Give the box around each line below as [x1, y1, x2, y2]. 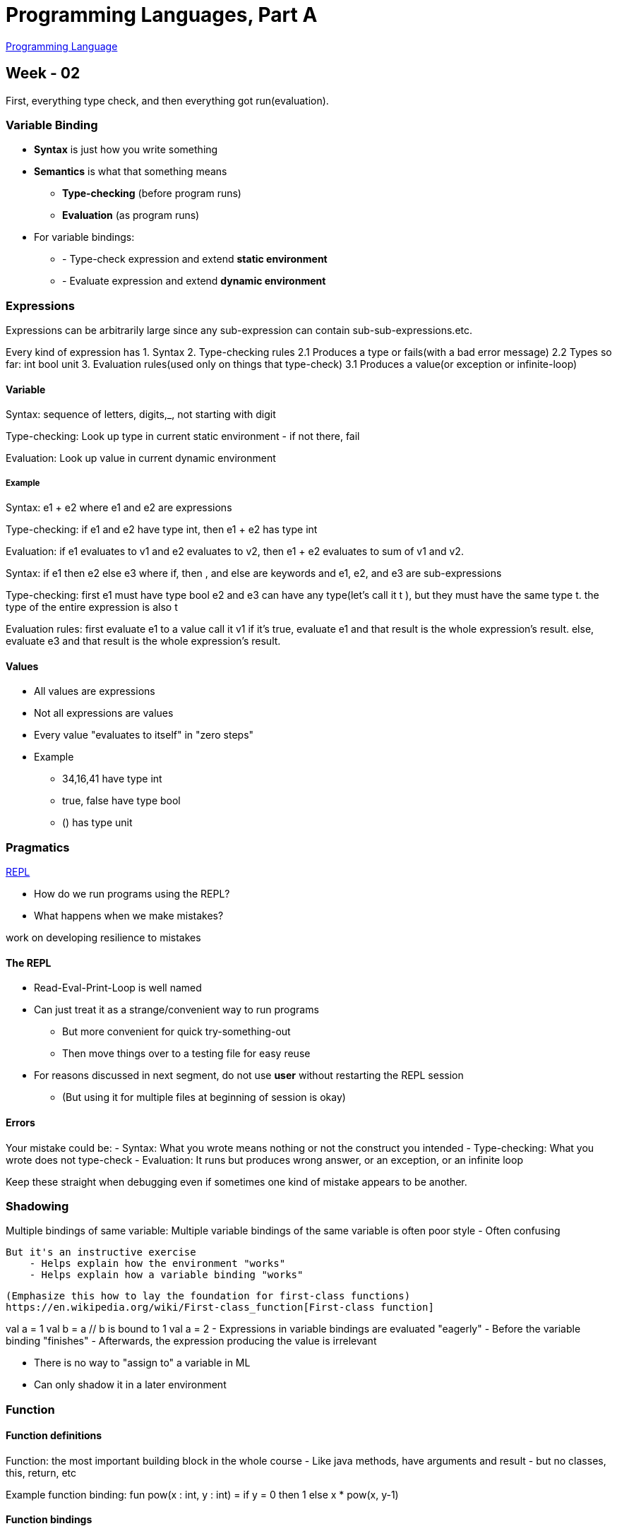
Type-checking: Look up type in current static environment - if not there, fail [6, 430, 360, 443]
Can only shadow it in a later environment [34, 1378, 227, 1391]
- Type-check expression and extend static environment [62, 253, 328, 266]
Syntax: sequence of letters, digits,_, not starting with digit [6, 408, 276, 421]
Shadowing [6, 1198, 69, 1213]
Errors [6, 1116, 35, 1128]
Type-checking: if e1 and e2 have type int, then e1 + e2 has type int [6, 523, 318, 536]
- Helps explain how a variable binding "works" [29, 1269, 304, 1281]
